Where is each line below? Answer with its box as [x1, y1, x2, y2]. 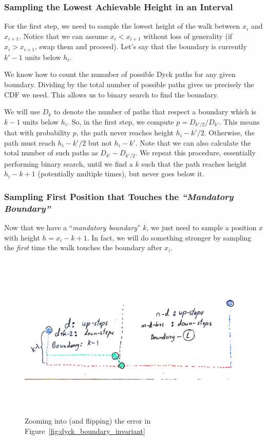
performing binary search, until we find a [4, 158, 133, 169]
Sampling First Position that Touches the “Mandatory [4, 190, 234, 203]
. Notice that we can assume [19, 30, 108, 41]
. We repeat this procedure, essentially [135, 147, 256, 158]
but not [88, 137, 112, 148]
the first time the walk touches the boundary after [4, 242, 162, 253]
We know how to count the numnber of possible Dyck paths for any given [4, 69, 236, 79]
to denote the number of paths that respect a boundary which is [53, 106, 256, 117]
